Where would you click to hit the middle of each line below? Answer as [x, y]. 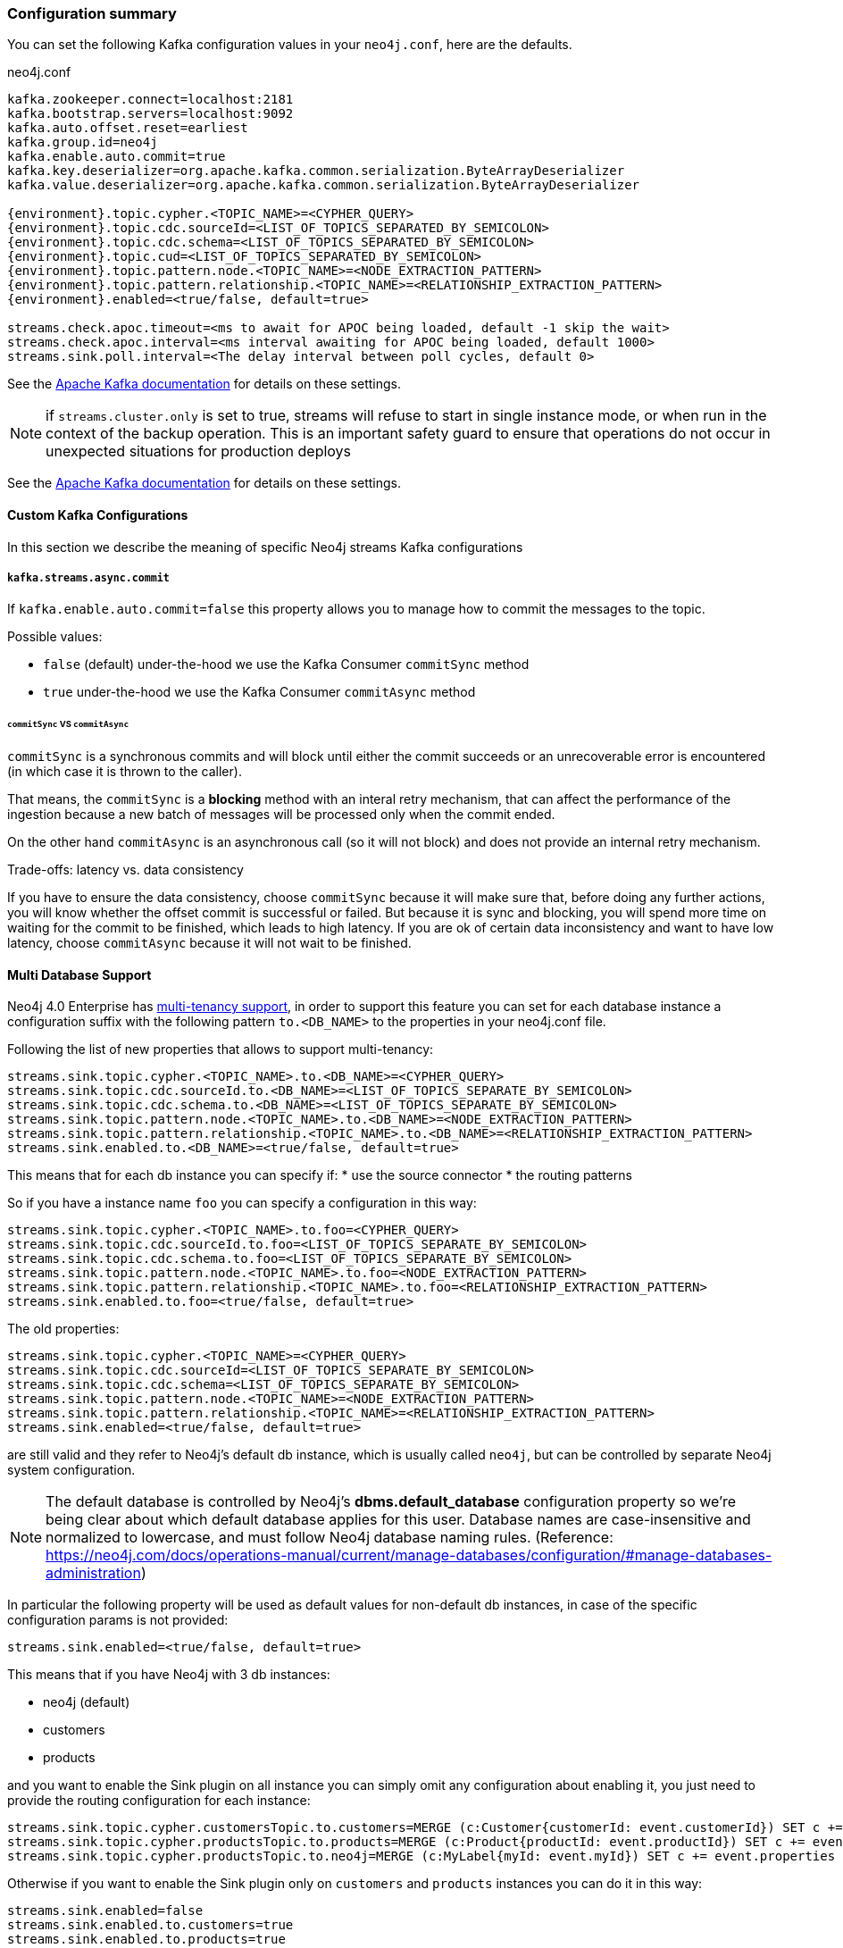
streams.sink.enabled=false [105, 1911]
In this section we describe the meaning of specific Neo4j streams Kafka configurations [265, 547]
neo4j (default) [87, 1702]
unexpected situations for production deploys [199, 451]
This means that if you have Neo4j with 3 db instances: [169, 1675]
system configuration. [71, 1470]
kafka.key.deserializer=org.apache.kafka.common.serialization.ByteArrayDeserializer [316, 171]
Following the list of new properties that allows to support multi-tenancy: [221, 1049]
